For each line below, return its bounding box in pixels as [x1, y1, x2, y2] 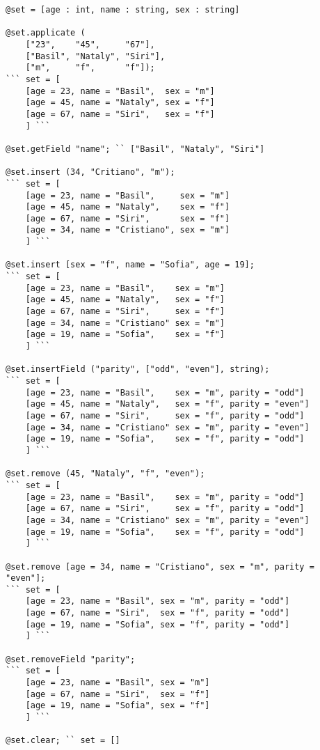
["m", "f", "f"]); [25, 63, 155, 73]
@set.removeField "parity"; [6, 654, 136, 664]
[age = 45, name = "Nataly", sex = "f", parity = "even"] [25, 399, 310, 409]
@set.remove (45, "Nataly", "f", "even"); [6, 469, 205, 479]
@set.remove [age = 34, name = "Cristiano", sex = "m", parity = [6, 561, 314, 572]
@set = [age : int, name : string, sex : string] [6, 5, 240, 15]
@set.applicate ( [6, 28, 86, 38]
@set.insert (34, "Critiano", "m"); [6, 167, 175, 178]
